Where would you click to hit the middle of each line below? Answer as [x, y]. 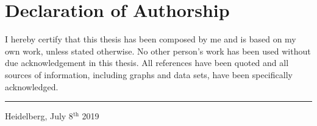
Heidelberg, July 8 [39, 116]
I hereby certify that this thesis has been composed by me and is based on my [151, 39]
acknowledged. [32, 86]
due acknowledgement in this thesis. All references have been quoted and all [147, 63]
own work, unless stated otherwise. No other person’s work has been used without [158, 51]
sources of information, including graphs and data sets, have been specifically [149, 74]
